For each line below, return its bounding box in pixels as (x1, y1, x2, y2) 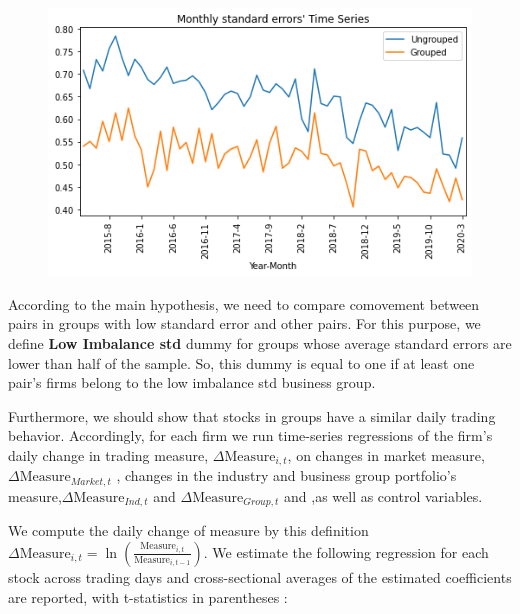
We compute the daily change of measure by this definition (8, 520, 369, 541)
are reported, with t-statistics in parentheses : (8, 586, 288, 607)
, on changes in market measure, (287, 444, 485, 465)
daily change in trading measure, (8, 444, 209, 465)
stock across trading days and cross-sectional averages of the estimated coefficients (8, 566, 512, 587)
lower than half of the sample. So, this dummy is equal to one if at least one (8, 352, 475, 373)
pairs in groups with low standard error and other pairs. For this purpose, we (8, 313, 481, 334)
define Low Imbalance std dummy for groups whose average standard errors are (8, 333, 512, 354)
